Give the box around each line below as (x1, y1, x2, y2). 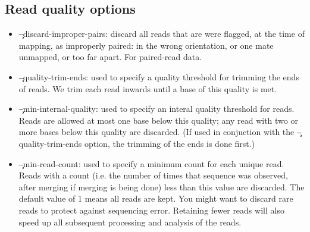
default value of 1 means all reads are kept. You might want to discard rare (18, 192, 293, 205)
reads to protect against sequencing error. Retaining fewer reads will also (18, 203, 284, 216)
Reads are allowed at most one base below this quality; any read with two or (18, 114, 298, 126)
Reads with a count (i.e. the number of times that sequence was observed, (18, 169, 288, 181)
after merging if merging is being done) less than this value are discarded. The (18, 180, 305, 193)
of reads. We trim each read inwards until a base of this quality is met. (18, 82, 277, 95)
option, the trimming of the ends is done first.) (84, 137, 255, 149)
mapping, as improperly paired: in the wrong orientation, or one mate (18, 39, 274, 51)
